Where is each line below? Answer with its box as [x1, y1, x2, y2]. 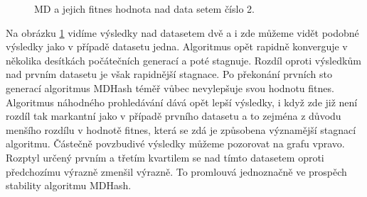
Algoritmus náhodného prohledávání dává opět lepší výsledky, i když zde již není [6, 94, 358, 109]
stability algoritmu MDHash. [6, 178, 132, 193]
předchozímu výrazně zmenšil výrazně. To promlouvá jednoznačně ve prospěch [6, 164, 347, 179]
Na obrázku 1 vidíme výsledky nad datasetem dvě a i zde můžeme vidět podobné [6, 25, 359, 40]
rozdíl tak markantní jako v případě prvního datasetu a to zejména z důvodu [6, 108, 341, 123]
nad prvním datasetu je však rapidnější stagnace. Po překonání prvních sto [6, 67, 332, 81]
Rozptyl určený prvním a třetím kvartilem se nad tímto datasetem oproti [6, 150, 324, 164]
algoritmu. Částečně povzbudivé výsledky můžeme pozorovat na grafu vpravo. [6, 136, 345, 151]
